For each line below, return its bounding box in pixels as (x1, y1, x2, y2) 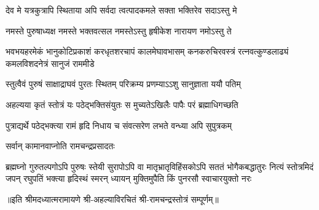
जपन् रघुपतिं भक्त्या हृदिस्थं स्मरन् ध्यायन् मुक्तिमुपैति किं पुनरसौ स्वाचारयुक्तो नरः (6, 172, 252, 185)
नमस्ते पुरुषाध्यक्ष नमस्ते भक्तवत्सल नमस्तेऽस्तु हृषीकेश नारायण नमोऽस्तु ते (6, 24, 232, 37)
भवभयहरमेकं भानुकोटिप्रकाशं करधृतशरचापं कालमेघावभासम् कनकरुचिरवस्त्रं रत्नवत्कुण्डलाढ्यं (6, 45, 289, 58)
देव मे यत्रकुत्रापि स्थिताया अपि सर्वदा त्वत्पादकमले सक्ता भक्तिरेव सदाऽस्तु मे (6, 4, 237, 16)
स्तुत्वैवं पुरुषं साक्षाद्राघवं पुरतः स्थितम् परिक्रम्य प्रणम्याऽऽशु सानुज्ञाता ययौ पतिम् (6, 77, 241, 90)
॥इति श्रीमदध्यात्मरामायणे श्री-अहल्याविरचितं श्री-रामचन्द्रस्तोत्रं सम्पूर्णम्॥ (6, 192, 219, 205)
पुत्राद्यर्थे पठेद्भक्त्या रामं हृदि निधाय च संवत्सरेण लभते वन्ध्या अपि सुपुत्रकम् (6, 119, 232, 131)
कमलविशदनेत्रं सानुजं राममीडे (6, 56, 95, 69)
